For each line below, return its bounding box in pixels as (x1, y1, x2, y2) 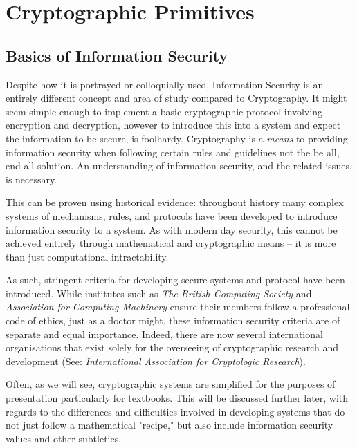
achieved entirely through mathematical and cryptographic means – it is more (6, 236, 336, 250)
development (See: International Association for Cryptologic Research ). (6, 353, 306, 368)
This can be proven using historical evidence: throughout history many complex (6, 195, 344, 209)
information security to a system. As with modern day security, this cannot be (6, 222, 338, 236)
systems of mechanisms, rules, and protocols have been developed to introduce (6, 208, 338, 223)
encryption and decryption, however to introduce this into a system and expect (6, 118, 341, 132)
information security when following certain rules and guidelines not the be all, (6, 144, 340, 159)
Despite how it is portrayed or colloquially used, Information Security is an (6, 77, 324, 91)
